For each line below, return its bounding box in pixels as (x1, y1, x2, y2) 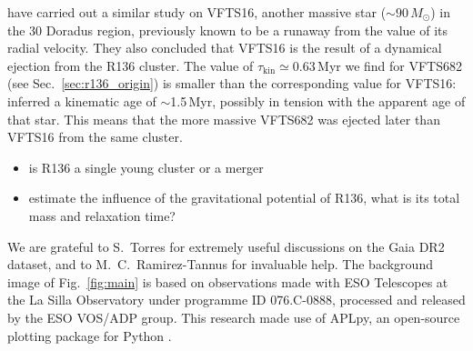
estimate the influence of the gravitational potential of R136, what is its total (28, 188, 460, 207)
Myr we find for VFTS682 (317, 55, 463, 75)
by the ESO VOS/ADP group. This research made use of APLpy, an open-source (7, 307, 460, 326)
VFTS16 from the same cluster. (7, 127, 183, 146)
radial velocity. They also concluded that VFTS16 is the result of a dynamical (7, 38, 442, 57)
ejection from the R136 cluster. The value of (7, 55, 254, 75)
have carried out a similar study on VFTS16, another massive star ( (7, 3, 387, 21)
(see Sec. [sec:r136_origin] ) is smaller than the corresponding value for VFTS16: (7, 74, 457, 93)
